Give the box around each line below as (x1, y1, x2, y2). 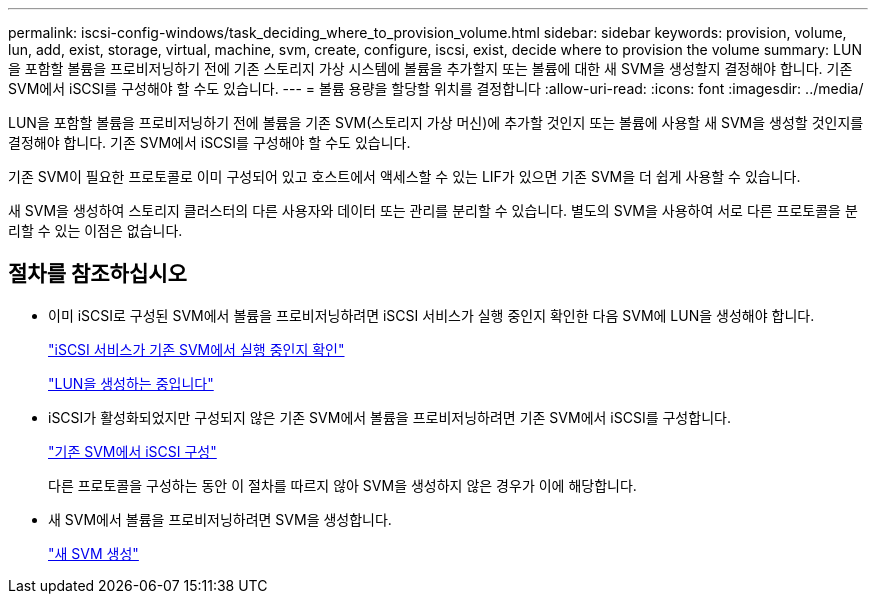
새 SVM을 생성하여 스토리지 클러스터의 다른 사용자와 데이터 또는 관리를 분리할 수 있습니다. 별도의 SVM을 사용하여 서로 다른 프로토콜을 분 (8, 202, 858, 219)
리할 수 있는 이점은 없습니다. (8, 222, 183, 239)
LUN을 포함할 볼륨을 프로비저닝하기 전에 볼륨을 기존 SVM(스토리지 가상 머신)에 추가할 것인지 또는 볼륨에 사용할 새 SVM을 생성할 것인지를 (8, 114, 864, 131)
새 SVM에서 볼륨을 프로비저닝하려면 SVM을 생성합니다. (48, 510, 392, 528)
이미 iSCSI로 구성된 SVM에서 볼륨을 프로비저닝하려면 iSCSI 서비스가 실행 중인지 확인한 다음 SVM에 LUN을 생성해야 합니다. (48, 306, 815, 324)
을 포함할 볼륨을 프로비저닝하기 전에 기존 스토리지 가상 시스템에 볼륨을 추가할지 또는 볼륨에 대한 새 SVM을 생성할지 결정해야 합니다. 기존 (8, 60, 853, 77)
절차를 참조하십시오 (8, 261, 187, 287)
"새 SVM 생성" (48, 544, 139, 562)
